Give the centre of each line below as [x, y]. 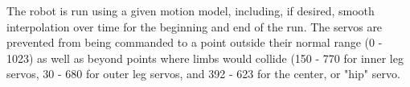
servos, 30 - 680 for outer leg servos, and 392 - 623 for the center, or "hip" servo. [203, 74]
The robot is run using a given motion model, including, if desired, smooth [191, 10]
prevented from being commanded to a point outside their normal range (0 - [195, 42]
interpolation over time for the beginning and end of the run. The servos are [195, 26]
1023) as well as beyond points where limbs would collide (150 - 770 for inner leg [205, 58]
